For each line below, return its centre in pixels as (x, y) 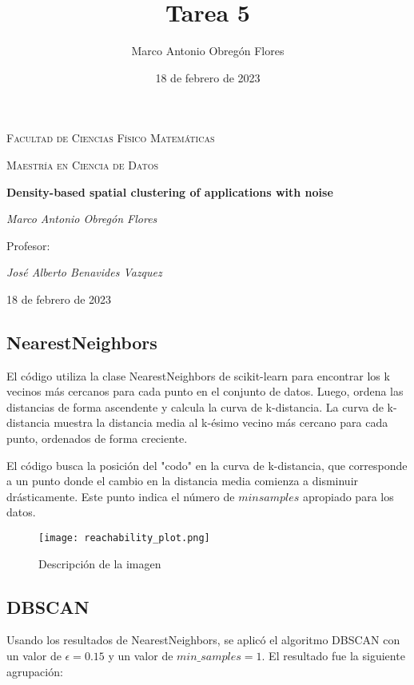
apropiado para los (348, 496)
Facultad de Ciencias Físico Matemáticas (111, 138)
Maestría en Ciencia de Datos (83, 164)
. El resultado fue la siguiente (333, 656)
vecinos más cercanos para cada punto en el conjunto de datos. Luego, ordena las (205, 391)
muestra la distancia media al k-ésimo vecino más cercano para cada (221, 422)
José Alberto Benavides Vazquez (84, 272)
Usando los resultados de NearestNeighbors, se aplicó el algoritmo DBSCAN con (203, 640)
